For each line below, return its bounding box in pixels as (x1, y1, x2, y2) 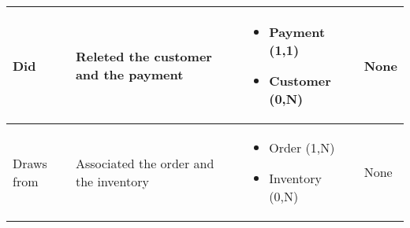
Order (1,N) (269, 138, 335, 156)
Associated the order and (75, 153, 214, 172)
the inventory (75, 171, 149, 190)
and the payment (75, 65, 184, 83)
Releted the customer (75, 47, 212, 65)
